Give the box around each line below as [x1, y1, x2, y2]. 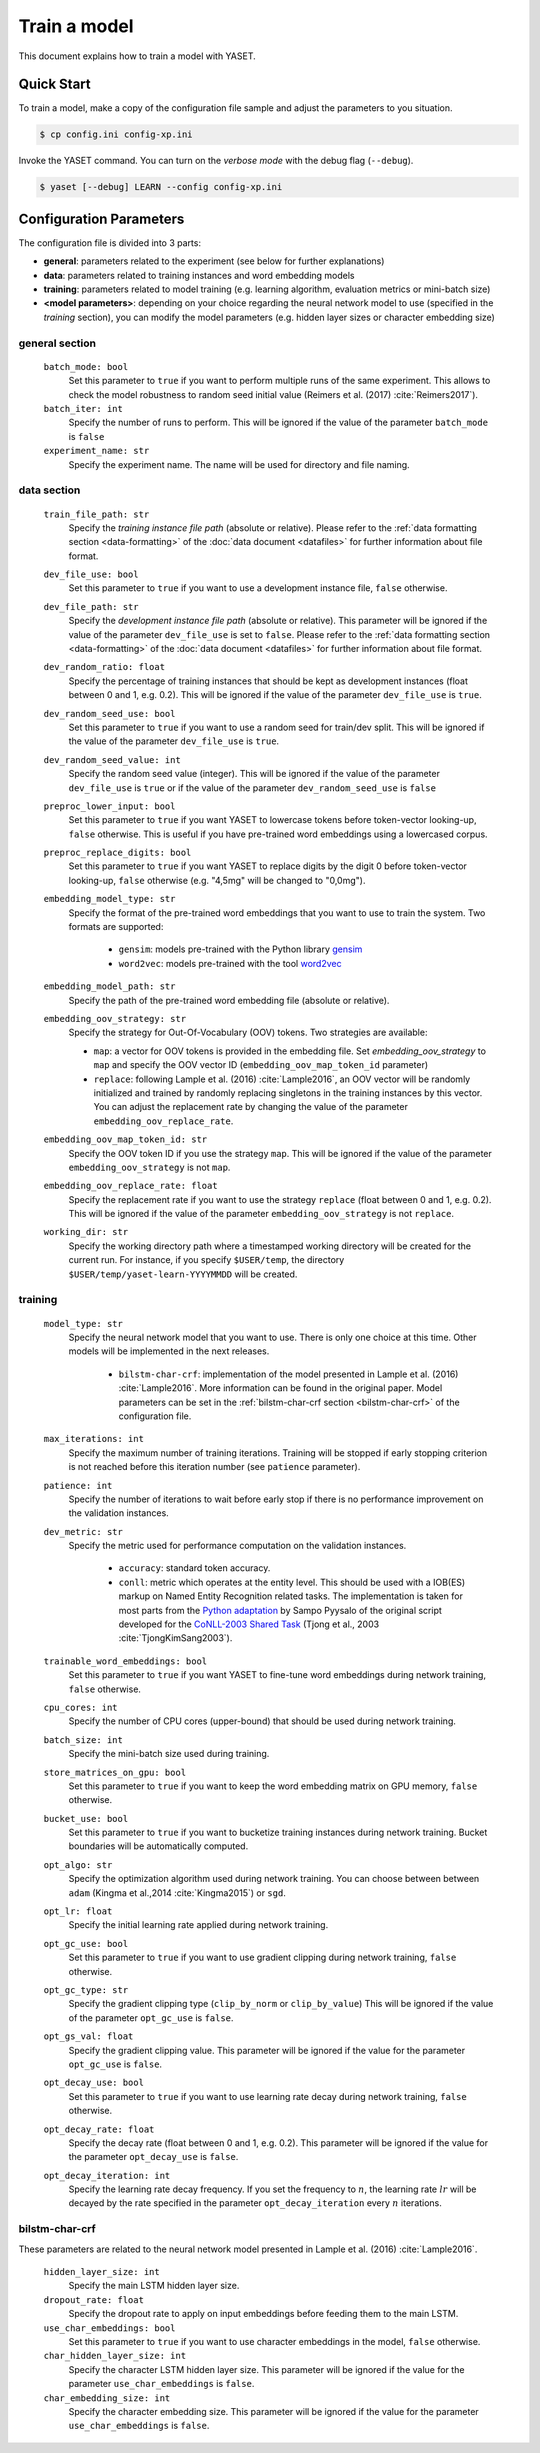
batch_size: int [43, 1734, 124, 1745]
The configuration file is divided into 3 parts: [18, 236, 202, 249]
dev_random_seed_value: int [43, 754, 182, 765]
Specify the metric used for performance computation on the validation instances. [68, 1540, 407, 1552]
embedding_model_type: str [43, 893, 176, 905]
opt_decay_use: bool [43, 2077, 145, 2089]
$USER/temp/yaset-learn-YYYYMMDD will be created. [68, 1268, 298, 1280]
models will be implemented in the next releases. [68, 1345, 270, 1357]
